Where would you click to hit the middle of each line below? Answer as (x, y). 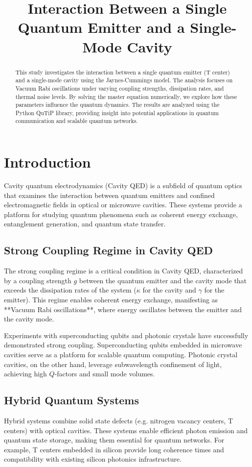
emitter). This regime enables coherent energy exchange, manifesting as (111, 300)
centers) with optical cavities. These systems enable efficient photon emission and (126, 430)
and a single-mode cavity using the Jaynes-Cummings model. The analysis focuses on (124, 80)
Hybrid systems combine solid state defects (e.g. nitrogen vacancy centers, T (119, 420)
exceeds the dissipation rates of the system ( (70, 290)
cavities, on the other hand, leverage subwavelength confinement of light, (113, 364)
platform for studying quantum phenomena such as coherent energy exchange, (121, 214)
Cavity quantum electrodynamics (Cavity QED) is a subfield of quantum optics (123, 185)
